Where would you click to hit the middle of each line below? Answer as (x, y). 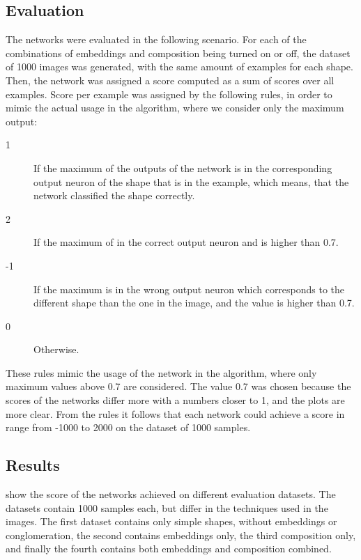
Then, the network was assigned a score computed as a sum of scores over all (170, 80)
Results (33, 465)
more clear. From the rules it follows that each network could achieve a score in (175, 413)
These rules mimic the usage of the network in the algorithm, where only (161, 372)
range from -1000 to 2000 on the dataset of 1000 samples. (128, 427)
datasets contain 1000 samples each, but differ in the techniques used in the (167, 507)
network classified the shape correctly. (114, 195)
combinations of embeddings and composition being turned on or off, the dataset (178, 53)
